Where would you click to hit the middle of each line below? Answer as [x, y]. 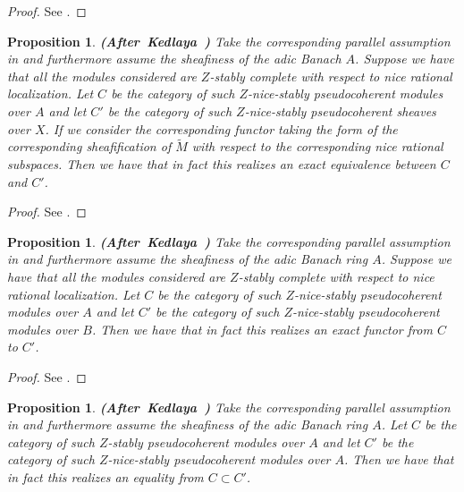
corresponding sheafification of [89, 146]
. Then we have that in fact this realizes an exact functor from [262, 329]
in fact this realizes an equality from [105, 476]
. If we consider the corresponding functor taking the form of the [221, 128]
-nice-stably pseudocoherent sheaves [340, 110]
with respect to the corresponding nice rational [317, 146]
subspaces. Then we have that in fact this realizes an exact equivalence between [222, 163]
